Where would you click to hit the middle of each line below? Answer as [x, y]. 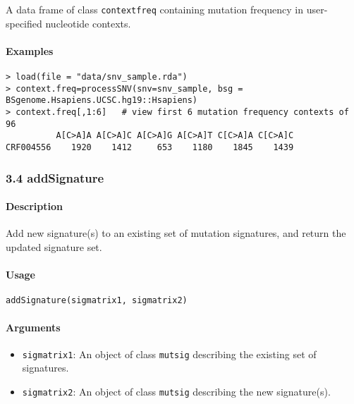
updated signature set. [54, 246]
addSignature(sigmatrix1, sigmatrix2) [97, 301]
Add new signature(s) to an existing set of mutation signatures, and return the [176, 233]
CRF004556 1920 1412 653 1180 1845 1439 [150, 147]
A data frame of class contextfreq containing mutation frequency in [154, 9]
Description [35, 206]
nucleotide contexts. [88, 23]
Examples [30, 50]
